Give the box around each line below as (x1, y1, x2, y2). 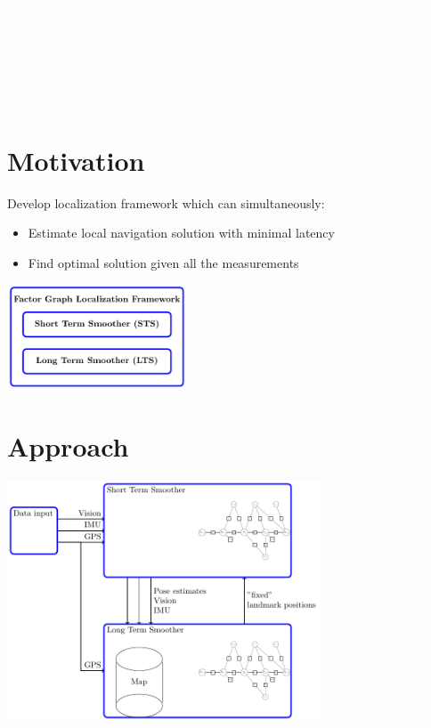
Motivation (7, 142, 145, 178)
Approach (7, 428, 129, 465)
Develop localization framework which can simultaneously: (7, 193, 325, 212)
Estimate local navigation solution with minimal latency (28, 223, 335, 242)
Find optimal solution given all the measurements (28, 253, 299, 271)
